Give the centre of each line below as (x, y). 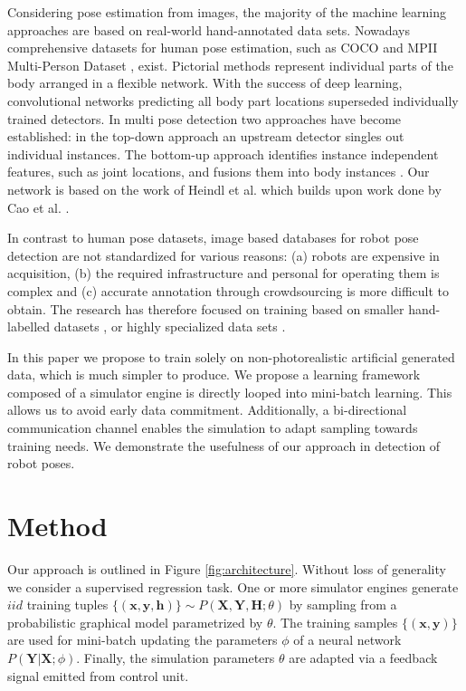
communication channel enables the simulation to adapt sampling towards (213, 428)
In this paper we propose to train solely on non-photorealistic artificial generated (231, 356)
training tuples (67, 605)
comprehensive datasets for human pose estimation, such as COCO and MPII (223, 48)
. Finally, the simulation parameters (176, 657)
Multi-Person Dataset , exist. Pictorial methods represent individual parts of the (230, 65)
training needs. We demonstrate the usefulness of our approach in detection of (224, 445)
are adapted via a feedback (363, 657)
